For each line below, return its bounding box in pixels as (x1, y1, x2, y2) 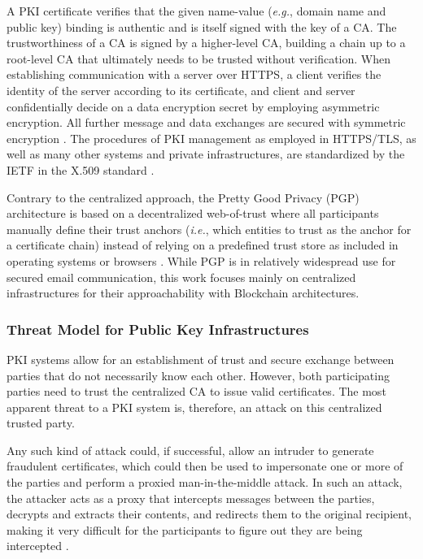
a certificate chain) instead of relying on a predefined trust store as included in (7, 236, 399, 253)
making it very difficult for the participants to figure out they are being (7, 521, 363, 538)
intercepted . (7, 537, 69, 554)
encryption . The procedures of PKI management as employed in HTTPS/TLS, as (7, 129, 416, 146)
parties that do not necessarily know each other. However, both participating (7, 366, 390, 383)
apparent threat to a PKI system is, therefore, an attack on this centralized (7, 398, 382, 415)
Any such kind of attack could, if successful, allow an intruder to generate (7, 441, 374, 458)
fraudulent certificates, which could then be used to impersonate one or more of (7, 457, 403, 474)
